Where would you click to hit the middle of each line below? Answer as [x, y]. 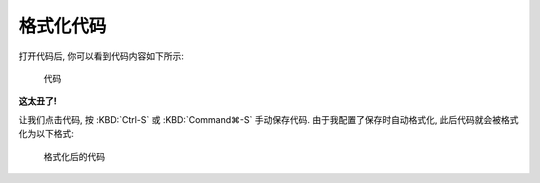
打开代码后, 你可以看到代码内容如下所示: [101, 56]
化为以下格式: [46, 134]
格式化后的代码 [74, 156]
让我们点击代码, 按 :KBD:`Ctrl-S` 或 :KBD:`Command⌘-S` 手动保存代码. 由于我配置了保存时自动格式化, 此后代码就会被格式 [268, 119]
